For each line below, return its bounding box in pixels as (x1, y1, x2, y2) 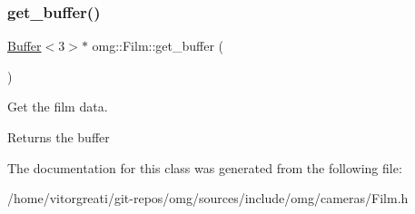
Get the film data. (7, 97, 108, 116)
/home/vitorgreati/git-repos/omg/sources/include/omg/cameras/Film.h (7, 189, 409, 208)
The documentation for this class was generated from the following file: (7, 158, 402, 177)
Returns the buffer (7, 128, 110, 146)
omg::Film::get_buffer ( (92, 36, 224, 55)
